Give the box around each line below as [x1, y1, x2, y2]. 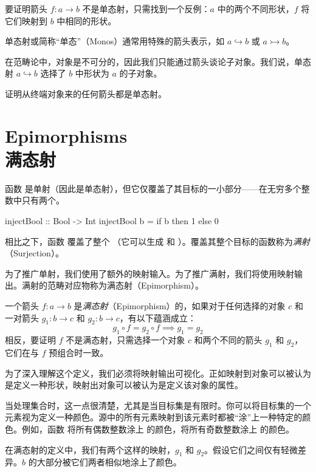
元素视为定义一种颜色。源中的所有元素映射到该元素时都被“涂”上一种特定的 [5, 411, 303, 423]
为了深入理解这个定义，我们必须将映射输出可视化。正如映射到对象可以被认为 [5, 366, 311, 379]
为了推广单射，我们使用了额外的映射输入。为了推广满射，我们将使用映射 [5, 267, 294, 279]
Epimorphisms [5, 123, 128, 148]
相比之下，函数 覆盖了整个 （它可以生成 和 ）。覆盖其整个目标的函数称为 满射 [5, 234, 310, 247]
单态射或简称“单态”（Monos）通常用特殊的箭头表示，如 [5, 35, 225, 47]
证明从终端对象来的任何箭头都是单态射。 [5, 87, 167, 100]
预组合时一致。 [49, 346, 109, 359]
